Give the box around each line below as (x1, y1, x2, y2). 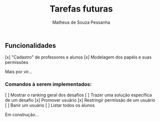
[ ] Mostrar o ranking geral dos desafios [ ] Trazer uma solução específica (5, 92, 152, 98)
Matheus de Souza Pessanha (52, 19, 110, 25)
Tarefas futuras (49, 3, 113, 15)
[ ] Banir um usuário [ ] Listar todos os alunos (5, 102, 95, 108)
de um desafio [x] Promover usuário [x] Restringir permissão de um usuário (5, 97, 156, 103)
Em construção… (5, 111, 39, 117)
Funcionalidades (5, 41, 57, 49)
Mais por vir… (5, 69, 32, 75)
